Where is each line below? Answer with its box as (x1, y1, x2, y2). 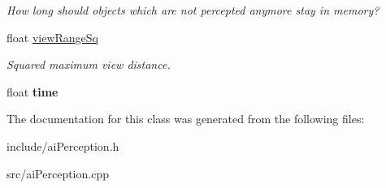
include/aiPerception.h (7, 137, 119, 154)
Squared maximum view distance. (7, 56, 171, 73)
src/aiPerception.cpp (7, 164, 109, 182)
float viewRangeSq (7, 28, 98, 45)
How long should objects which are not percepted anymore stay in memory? (7, 2, 379, 18)
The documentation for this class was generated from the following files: (7, 110, 365, 127)
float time (7, 83, 59, 100)
